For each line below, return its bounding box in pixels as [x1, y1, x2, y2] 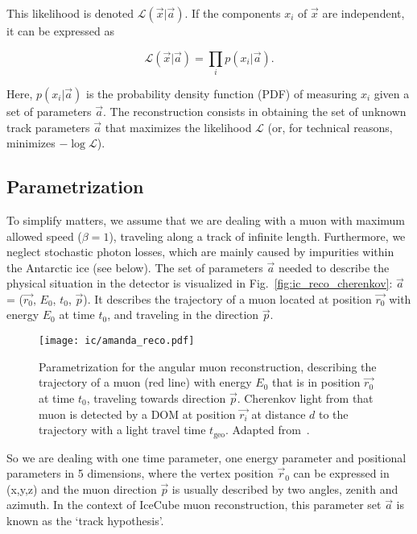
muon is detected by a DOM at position [39, 405, 236, 422]
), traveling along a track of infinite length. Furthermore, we [109, 227, 406, 244]
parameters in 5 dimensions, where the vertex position [6, 465, 274, 482]
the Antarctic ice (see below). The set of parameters [6, 259, 263, 275]
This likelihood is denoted [6, 5, 134, 21]
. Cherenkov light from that [237, 389, 374, 406]
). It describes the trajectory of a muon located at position [83, 290, 372, 307]
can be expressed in [293, 465, 390, 482]
